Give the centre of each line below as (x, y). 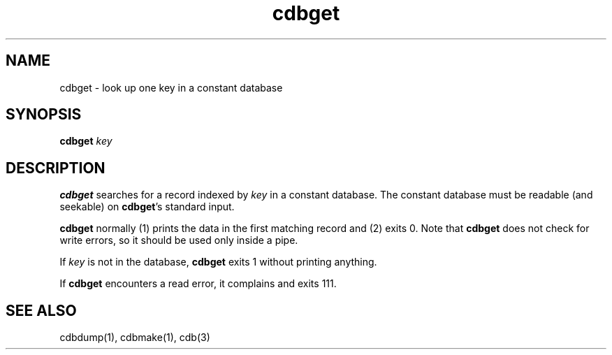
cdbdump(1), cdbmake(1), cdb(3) (135, 338)
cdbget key (86, 141)
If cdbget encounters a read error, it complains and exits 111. (198, 284)
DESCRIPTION (56, 168)
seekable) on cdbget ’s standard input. (147, 207)
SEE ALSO (41, 310)
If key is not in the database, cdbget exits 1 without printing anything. (218, 262)
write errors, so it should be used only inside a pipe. (179, 240)
